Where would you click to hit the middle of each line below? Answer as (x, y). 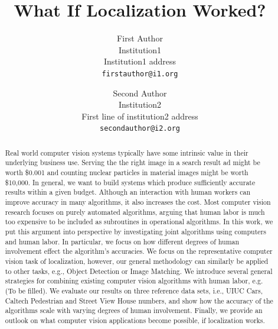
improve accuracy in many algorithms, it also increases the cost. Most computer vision (138, 202)
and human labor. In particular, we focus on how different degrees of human (122, 241)
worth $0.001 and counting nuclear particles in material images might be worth (127, 172)
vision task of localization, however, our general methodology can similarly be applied (137, 261)
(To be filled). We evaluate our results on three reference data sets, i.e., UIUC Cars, (134, 290)
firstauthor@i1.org (140, 74)
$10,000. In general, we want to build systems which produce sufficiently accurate (130, 182)
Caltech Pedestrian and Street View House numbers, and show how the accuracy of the (139, 300)
